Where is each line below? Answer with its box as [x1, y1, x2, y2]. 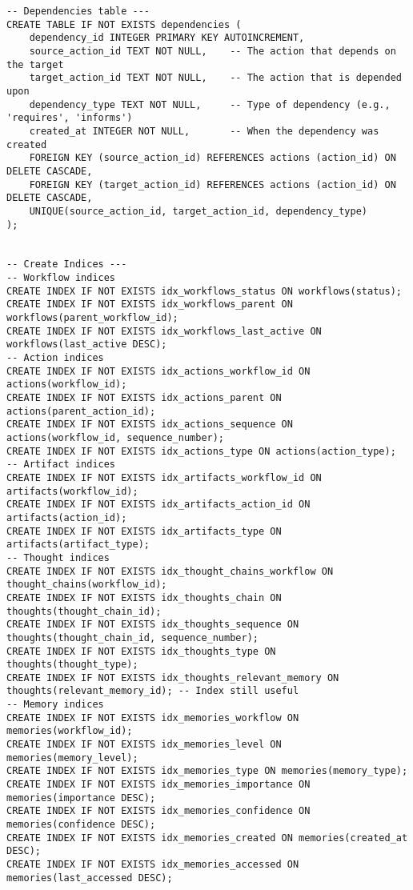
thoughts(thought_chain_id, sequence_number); [6, 631, 259, 643]
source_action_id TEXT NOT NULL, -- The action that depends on [29, 45, 396, 57]
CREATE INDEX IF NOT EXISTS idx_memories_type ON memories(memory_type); [6, 765, 408, 777]
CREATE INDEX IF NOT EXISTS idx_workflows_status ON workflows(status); [6, 285, 402, 297]
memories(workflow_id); [6, 725, 133, 737]
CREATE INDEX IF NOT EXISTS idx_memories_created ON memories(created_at [6, 832, 408, 844]
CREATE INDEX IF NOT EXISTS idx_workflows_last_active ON [6, 325, 322, 337]
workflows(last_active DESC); [6, 339, 167, 351]
